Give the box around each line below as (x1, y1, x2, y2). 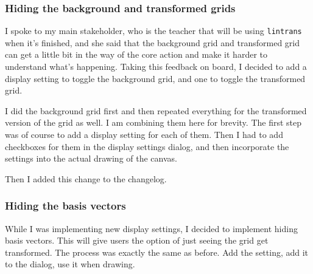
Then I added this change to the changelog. (5, 172, 167, 185)
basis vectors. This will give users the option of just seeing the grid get (5, 234, 269, 247)
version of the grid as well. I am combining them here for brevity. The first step (5, 116, 302, 129)
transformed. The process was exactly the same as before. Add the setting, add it (5, 245, 309, 258)
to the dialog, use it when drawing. (5, 258, 135, 270)
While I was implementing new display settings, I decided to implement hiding (5, 222, 298, 235)
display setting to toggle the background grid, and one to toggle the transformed (5, 72, 306, 84)
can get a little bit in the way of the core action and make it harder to (5, 48, 267, 61)
